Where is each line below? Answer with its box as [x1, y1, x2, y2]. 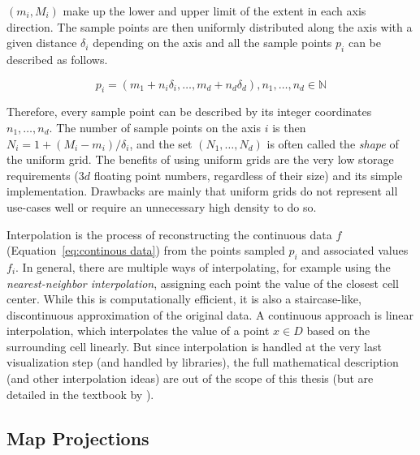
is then [272, 118, 306, 135]
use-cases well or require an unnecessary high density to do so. [6, 198, 317, 215]
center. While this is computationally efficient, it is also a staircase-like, [6, 290, 362, 307]
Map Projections [6, 425, 149, 450]
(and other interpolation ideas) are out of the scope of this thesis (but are [6, 370, 374, 387]
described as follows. [6, 50, 108, 67]
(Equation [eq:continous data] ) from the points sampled [6, 242, 285, 259]
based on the [306, 322, 370, 339]
